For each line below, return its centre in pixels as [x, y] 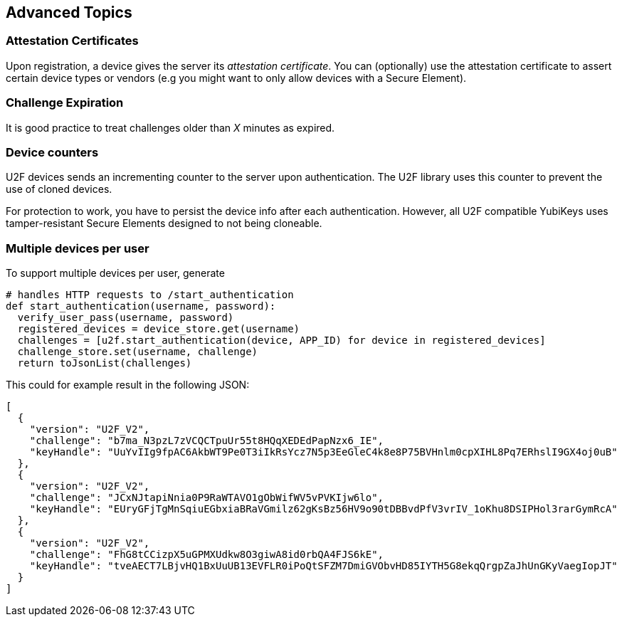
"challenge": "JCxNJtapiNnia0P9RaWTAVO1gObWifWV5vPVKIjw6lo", [207, 498]
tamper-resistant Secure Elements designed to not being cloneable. [164, 223]
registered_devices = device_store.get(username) [159, 329]
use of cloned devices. [59, 189]
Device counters [52, 152]
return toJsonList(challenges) [105, 363]
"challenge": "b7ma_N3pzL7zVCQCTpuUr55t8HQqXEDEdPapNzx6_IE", [207, 441]
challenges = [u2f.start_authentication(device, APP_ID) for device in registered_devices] [281, 341]
